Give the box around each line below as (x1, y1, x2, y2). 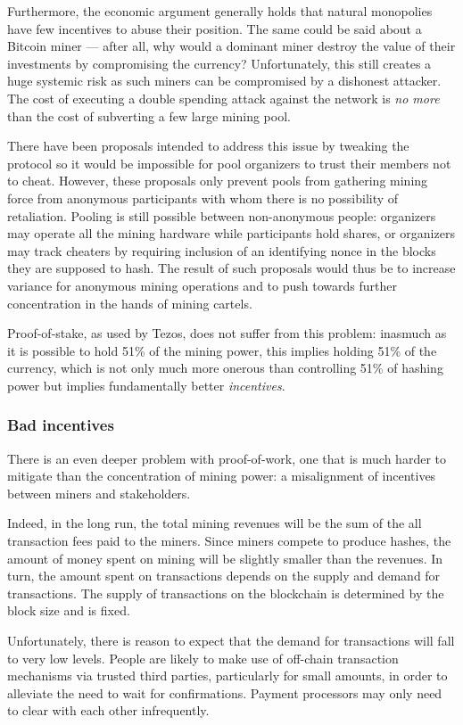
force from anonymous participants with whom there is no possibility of (7, 188, 399, 207)
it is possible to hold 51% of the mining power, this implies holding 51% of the (7, 341, 437, 359)
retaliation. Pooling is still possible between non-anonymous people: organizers (7, 206, 436, 225)
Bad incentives (7, 414, 114, 436)
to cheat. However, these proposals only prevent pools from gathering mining (7, 171, 428, 190)
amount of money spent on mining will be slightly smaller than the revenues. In (7, 548, 443, 567)
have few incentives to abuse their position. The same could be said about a (7, 19, 422, 37)
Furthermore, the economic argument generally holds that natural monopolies (7, 2, 433, 20)
